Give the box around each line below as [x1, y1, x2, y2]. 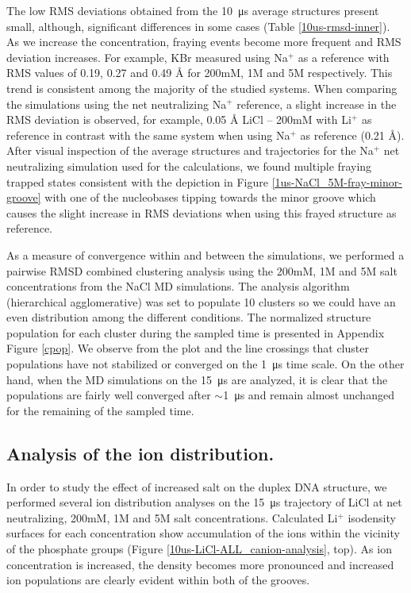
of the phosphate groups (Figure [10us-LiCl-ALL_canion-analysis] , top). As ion [6, 541, 392, 557]
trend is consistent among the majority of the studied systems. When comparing [6, 79, 398, 96]
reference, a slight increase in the [236, 95, 397, 112]
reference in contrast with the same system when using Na [6, 126, 290, 143]
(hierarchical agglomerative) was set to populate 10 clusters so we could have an [6, 293, 396, 310]
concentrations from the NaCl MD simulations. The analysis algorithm [6, 278, 350, 295]
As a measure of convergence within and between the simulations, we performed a [6, 246, 405, 263]
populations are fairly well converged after [6, 387, 211, 403]
